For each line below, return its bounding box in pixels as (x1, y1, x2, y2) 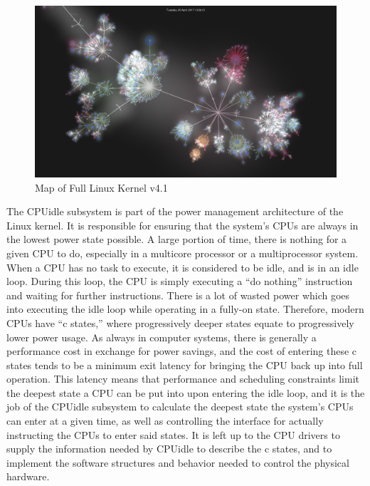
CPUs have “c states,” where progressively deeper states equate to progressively (6, 315, 354, 330)
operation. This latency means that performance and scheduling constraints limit (6, 371, 360, 386)
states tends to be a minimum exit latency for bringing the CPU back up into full (6, 357, 363, 372)
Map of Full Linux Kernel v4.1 (35, 180, 168, 195)
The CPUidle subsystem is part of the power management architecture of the (6, 204, 344, 219)
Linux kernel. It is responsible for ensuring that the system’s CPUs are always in (6, 217, 359, 232)
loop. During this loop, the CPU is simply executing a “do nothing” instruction (6, 274, 353, 289)
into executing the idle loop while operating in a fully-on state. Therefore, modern (6, 301, 364, 316)
